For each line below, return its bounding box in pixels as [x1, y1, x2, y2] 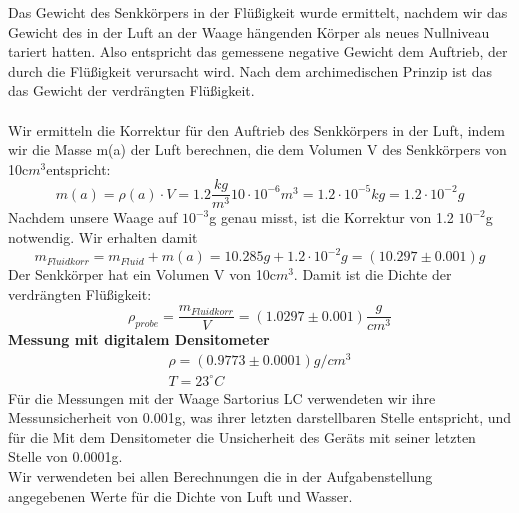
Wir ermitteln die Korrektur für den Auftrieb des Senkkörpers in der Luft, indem [8, 119, 506, 140]
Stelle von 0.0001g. [8, 446, 123, 467]
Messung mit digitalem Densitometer [8, 329, 270, 350]
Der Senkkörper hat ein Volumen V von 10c [8, 264, 276, 285]
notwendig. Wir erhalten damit [8, 227, 198, 247]
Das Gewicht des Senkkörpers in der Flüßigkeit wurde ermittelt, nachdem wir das [8, 2, 508, 22]
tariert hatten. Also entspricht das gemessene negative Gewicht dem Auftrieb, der [8, 41, 508, 62]
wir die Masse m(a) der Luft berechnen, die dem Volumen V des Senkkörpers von [8, 139, 507, 160]
